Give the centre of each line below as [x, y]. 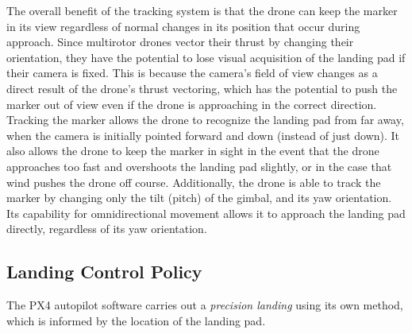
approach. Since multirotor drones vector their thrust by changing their [180, 42]
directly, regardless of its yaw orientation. [107, 229]
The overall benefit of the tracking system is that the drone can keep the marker [202, 10]
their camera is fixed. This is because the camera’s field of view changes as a [192, 73]
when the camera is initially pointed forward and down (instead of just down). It [203, 135]
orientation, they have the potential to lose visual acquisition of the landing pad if [206, 57]
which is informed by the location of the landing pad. [136, 320]
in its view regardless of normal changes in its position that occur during [183, 26]
